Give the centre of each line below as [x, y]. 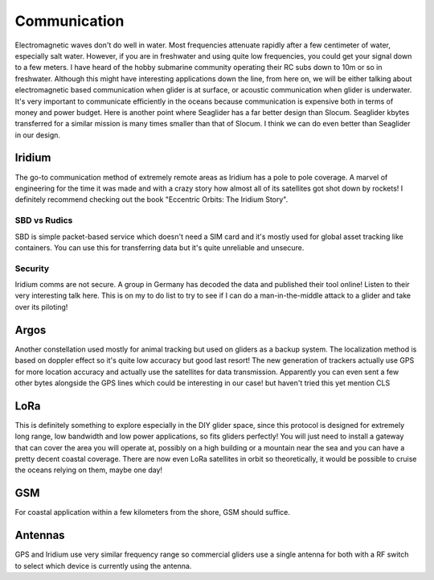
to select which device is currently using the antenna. [103, 566]
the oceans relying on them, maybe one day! [89, 470]
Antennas [40, 535]
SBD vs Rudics [44, 220]
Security [32, 268]
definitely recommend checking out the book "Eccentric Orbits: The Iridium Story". [151, 200]
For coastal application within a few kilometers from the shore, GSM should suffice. [153, 512]
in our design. [37, 135]
